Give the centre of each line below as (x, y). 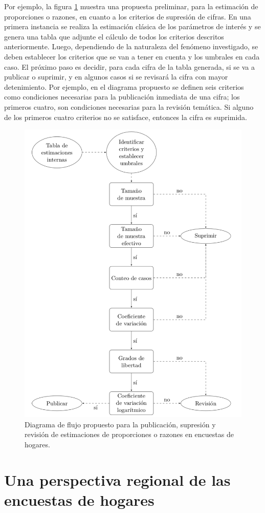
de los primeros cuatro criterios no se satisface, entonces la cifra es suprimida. (126, 117)
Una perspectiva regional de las (117, 479)
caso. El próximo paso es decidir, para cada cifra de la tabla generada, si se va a (129, 66)
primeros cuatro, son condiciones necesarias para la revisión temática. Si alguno (129, 106)
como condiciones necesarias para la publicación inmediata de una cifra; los (122, 97)
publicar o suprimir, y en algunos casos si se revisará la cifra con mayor (116, 77)
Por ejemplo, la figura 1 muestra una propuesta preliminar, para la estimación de (131, 6)
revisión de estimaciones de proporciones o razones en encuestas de (129, 434)
